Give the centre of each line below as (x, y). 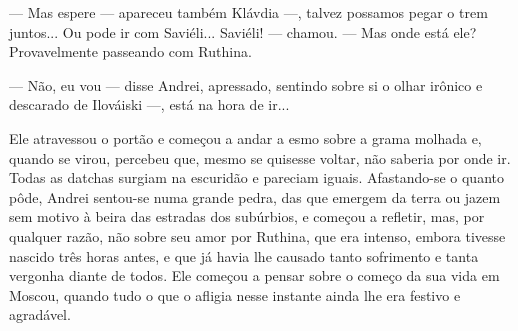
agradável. (40, 314)
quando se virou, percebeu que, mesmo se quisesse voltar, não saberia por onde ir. (260, 157)
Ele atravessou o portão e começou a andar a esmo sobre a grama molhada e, (245, 137)
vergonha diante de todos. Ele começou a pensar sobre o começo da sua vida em (254, 275)
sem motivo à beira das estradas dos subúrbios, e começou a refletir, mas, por (247, 216)
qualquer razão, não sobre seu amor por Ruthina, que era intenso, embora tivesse (257, 235)
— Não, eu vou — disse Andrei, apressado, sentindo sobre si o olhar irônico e (246, 84)
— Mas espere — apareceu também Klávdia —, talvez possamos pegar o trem (248, 12)
